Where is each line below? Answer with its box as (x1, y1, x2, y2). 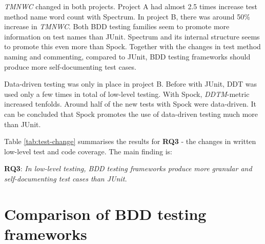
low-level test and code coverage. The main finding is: (4, 146, 172, 156)
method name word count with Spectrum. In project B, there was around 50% (4, 11, 250, 22)
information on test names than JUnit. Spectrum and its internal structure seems (4, 31, 260, 42)
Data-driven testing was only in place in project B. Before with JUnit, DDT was (4, 78, 257, 89)
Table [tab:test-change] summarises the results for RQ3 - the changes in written (4, 136, 256, 147)
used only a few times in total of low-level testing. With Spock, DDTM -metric (4, 88, 250, 99)
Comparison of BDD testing (4, 203, 207, 224)
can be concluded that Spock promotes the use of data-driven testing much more (4, 108, 258, 119)
